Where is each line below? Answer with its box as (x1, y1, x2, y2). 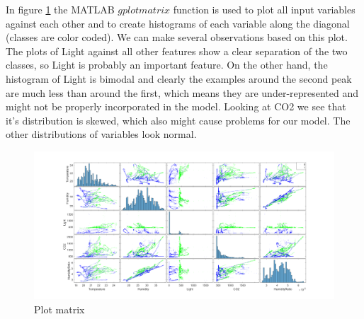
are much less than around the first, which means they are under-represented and (6, 85, 359, 100)
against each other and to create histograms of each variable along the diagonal (6, 16, 350, 30)
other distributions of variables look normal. (6, 127, 197, 141)
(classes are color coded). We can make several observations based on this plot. (6, 30, 348, 45)
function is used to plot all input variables (173, 2, 356, 16)
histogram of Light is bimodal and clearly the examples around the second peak (6, 71, 352, 86)
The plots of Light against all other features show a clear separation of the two (6, 43, 348, 58)
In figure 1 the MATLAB (6, 2, 115, 16)
